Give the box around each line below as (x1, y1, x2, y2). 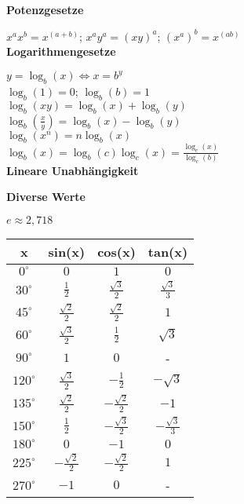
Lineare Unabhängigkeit (6, 162, 139, 178)
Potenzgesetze (6, 2, 84, 17)
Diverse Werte (6, 188, 86, 205)
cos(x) (97, 243, 136, 261)
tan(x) (147, 243, 188, 261)
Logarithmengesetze (6, 43, 116, 60)
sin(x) (48, 243, 86, 261)
